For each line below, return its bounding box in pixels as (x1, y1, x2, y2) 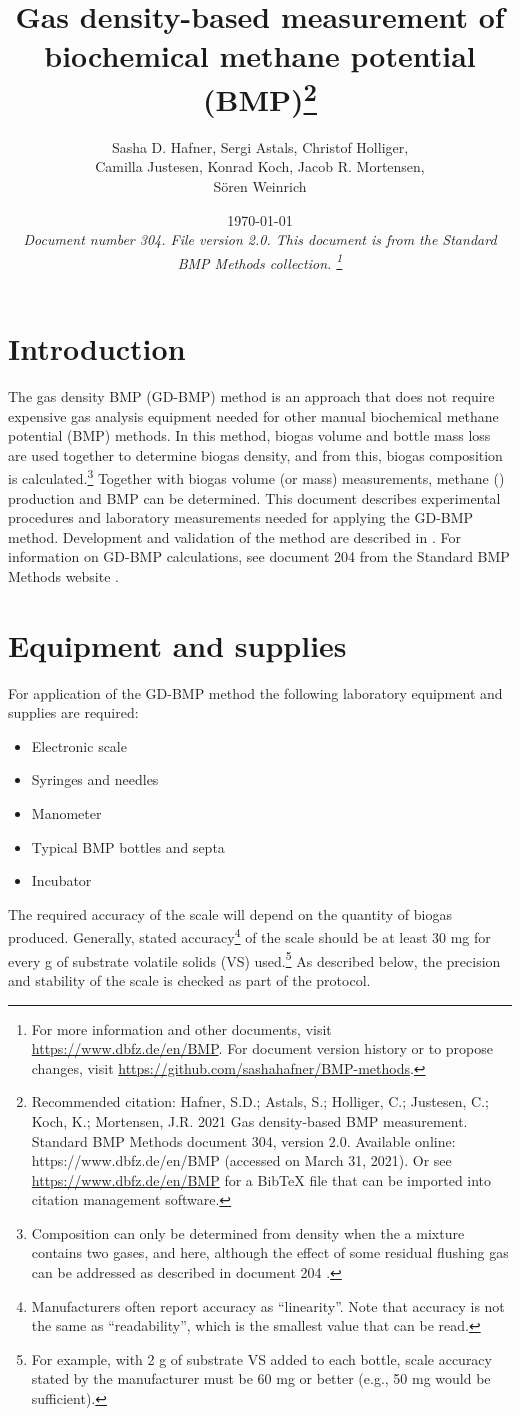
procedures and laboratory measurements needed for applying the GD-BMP (8, 507, 474, 528)
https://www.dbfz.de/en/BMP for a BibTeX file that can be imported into (31, 1169, 492, 1190)
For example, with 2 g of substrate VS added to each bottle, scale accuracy (31, 1348, 492, 1369)
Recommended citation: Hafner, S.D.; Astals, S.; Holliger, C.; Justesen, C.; (31, 1091, 489, 1112)
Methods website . (8, 565, 119, 586)
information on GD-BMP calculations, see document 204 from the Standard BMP (8, 546, 510, 567)
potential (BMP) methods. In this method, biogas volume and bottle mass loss (8, 425, 491, 446)
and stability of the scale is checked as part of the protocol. (8, 969, 371, 990)
